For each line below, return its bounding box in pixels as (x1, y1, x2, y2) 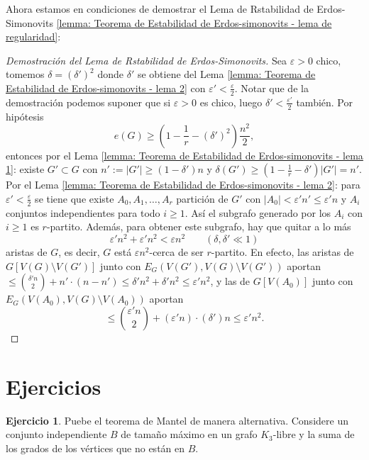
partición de (176, 191, 228, 206)
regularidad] (6, 29, 58, 44)
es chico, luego (199, 94, 263, 109)
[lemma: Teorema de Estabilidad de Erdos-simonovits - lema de (56, 15, 332, 30)
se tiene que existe (35, 191, 114, 206)
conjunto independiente (6, 427, 107, 442)
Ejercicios (6, 371, 101, 400)
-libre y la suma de (272, 427, 355, 442)
